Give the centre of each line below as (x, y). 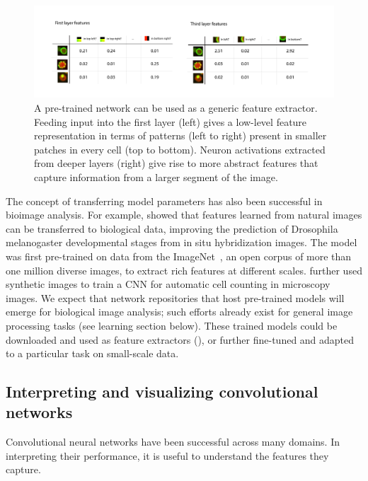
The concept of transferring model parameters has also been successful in (164, 201)
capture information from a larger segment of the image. (156, 176)
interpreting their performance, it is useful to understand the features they (167, 455)
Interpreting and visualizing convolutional (162, 392)
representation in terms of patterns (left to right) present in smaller (180, 135)
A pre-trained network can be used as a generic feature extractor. (176, 108)
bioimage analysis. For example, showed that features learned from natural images (184, 215)
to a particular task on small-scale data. (92, 353)
